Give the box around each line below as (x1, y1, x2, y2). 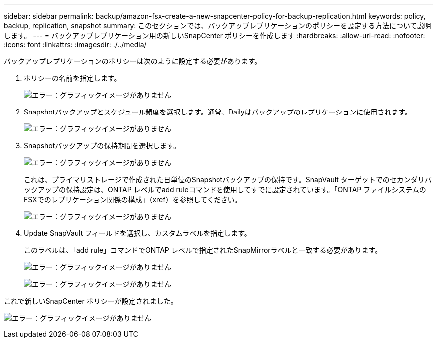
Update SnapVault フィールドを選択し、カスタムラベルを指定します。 (24, 229, 251, 237)
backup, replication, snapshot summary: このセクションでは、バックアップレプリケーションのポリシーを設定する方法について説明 (4, 21, 431, 30)
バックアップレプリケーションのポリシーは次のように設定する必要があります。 (4, 57, 262, 65)
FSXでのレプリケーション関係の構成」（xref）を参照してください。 (24, 195, 242, 204)
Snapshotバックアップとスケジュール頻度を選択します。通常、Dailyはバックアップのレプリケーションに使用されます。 (24, 108, 412, 116)
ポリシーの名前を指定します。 (24, 74, 121, 82)
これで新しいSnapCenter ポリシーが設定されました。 (4, 297, 178, 305)
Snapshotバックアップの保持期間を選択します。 (24, 141, 180, 150)
